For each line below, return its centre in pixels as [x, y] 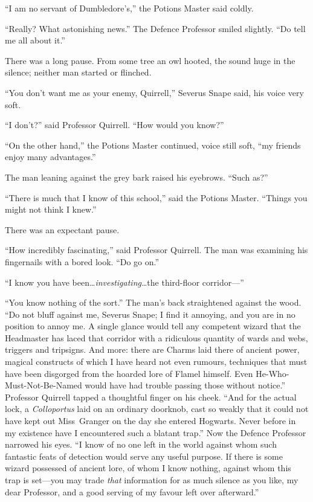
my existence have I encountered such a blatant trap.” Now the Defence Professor [156, 432]
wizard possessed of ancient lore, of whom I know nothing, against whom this [148, 468]
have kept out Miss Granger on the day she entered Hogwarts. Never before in [150, 421]
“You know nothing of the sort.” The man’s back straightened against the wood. [153, 302]
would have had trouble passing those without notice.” [185, 385]
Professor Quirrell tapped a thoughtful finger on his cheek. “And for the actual [151, 397]
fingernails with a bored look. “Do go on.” [82, 261]
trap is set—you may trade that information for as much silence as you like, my [152, 480]
